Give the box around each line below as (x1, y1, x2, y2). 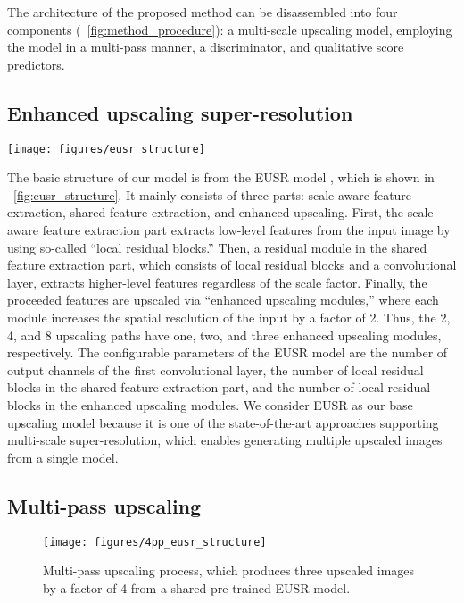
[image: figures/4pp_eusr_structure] (43, 535, 267, 549)
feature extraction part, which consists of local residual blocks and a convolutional (7, 255, 457, 274)
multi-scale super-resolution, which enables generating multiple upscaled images (7, 431, 443, 449)
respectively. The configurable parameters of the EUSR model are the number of (7, 343, 448, 362)
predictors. (7, 54, 65, 73)
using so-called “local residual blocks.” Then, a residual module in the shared (7, 238, 427, 256)
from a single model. (7, 448, 119, 466)
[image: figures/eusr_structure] (7, 142, 205, 155)
